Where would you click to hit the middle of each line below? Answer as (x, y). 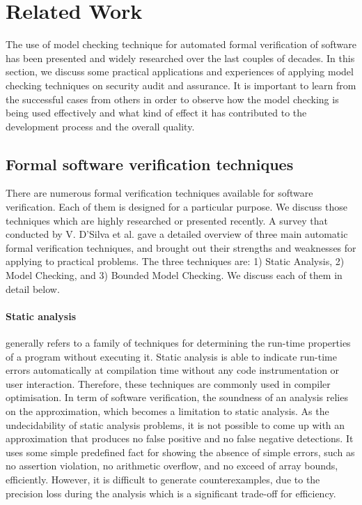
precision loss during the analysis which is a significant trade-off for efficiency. (171, 493)
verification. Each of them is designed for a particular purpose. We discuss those (176, 207)
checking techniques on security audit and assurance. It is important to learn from (181, 85)
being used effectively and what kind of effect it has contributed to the (156, 113)
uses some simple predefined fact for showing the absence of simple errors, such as (180, 452)
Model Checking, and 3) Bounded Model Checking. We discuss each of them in (174, 275)
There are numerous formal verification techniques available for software (159, 193)
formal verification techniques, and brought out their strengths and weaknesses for (181, 247)
